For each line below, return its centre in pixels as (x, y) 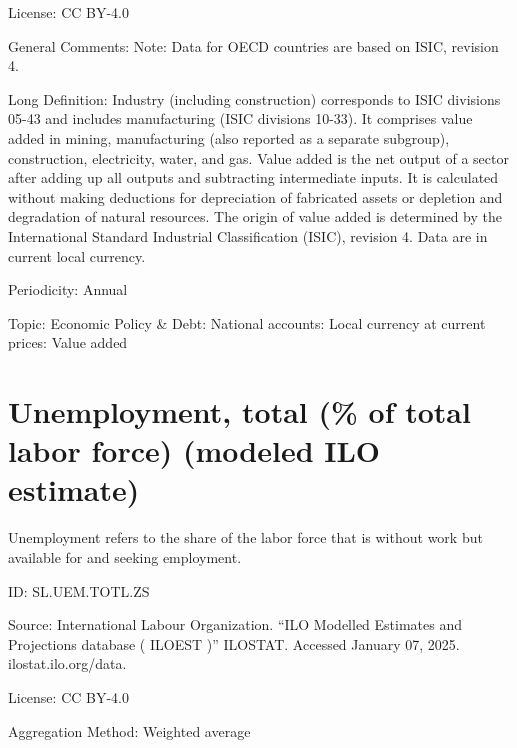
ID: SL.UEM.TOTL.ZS (79, 590)
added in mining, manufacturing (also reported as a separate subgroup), (229, 137)
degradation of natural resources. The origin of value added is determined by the (255, 216)
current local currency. (77, 255)
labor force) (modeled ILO (194, 450)
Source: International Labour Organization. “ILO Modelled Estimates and (235, 624)
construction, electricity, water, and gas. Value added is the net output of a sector (258, 157)
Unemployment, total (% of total (239, 411)
